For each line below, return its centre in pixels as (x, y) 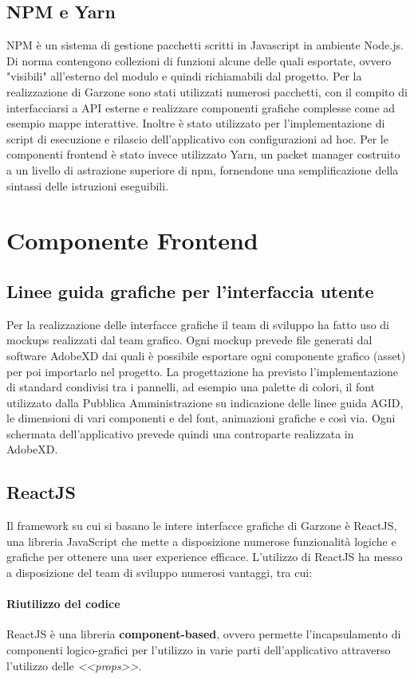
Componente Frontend (132, 240)
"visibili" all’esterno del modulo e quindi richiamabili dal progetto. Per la (184, 76)
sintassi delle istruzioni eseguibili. (88, 185)
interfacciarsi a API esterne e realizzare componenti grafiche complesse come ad (201, 107)
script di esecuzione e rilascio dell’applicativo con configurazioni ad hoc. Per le (197, 138)
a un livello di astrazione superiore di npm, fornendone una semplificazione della (203, 169)
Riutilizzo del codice (63, 604)
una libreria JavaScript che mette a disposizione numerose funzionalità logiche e (201, 541)
